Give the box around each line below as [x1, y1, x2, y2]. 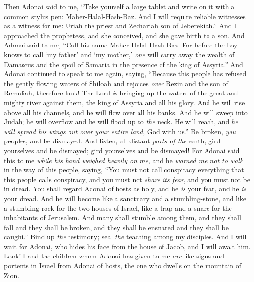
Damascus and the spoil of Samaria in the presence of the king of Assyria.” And [4, 59, 243, 69]
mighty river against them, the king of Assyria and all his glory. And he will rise [4, 97, 245, 107]
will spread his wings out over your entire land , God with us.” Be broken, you [4, 126, 236, 136]
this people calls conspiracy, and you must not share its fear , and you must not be [4, 174, 251, 184]
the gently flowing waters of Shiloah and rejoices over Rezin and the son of [4, 78, 228, 88]
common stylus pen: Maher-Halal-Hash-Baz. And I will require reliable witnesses [4, 11, 246, 21]
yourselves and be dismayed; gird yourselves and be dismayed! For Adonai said [4, 145, 240, 155]
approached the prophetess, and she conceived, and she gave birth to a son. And [4, 30, 245, 40]
